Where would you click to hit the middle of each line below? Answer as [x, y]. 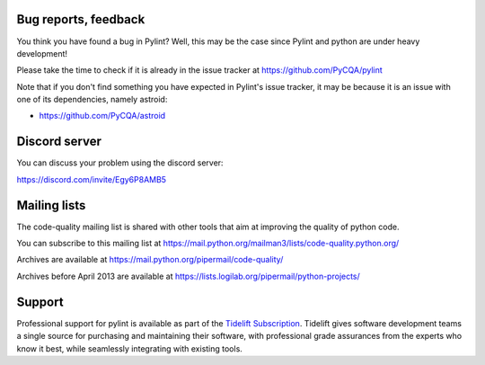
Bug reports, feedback [81, 19]
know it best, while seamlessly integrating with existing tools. [129, 348]
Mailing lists [51, 205]
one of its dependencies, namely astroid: [92, 100]
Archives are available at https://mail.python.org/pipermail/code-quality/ [150, 260]
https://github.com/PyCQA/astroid [102, 116]
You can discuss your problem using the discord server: [120, 163]
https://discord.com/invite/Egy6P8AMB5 [91, 179]
